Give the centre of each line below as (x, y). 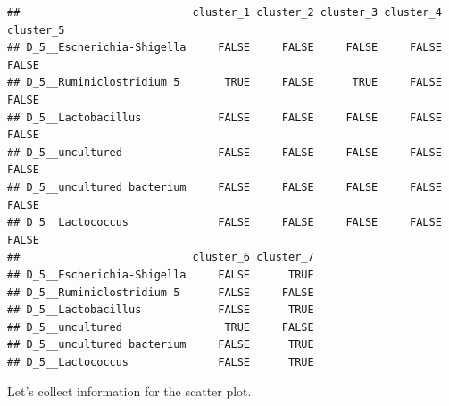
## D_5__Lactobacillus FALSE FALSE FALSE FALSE (224, 117)
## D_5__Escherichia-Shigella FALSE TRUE (161, 274)
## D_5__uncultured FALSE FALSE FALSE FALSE (224, 152)
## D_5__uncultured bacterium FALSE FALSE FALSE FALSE (224, 187)
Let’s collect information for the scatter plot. (129, 391)
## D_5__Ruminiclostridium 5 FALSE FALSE (161, 292)
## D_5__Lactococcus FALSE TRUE (161, 362)
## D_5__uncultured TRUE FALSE (161, 327)
